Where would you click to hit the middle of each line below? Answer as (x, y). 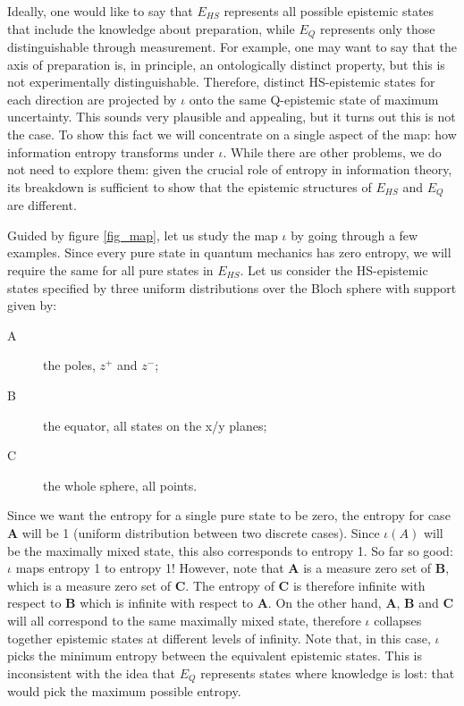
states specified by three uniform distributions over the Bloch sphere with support (232, 287)
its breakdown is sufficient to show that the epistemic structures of (190, 186)
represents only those (377, 28)
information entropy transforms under (111, 151)
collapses (398, 620)
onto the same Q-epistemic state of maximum (314, 99)
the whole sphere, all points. (120, 485)
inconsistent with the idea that (91, 672)
